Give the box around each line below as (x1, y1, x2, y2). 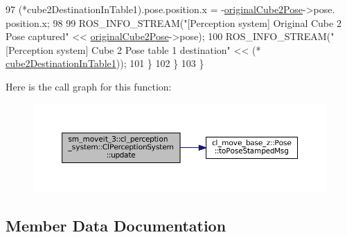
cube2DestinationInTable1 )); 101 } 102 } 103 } (6, 56, 204, 70)
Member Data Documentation (6, 214, 226, 236)
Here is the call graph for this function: (6, 79, 172, 93)
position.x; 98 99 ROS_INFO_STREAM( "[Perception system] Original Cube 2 (6, 15, 341, 30)
